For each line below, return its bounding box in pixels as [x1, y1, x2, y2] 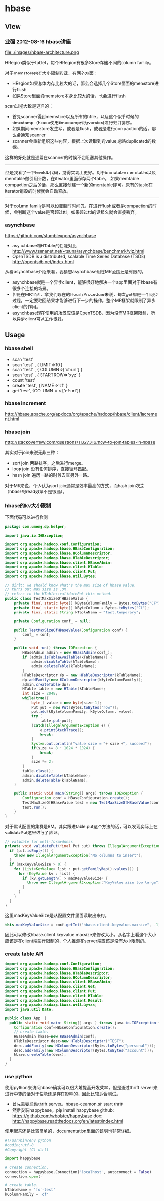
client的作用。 [12, 304, 41, 310]
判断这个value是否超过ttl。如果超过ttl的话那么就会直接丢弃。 [18, 209, 139, 215]
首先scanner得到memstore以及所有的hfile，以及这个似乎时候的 [12, 113, 139, 119]
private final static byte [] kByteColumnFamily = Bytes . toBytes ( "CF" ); [14, 601, 163, 606]
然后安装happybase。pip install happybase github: [12, 1107, 114, 1113]
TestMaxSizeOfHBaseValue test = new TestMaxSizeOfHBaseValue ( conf [22, 800, 161, 805]
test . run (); [22, 805, 47, 809]
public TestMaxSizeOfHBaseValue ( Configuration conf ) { [14, 628, 128, 633]
